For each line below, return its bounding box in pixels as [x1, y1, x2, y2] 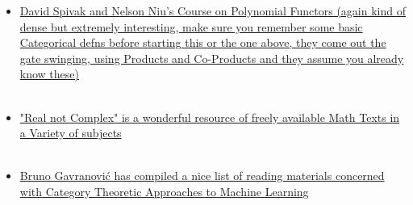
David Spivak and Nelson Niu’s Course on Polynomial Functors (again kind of [19, 2, 406, 19]
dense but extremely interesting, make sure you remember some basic [19, 18, 363, 35]
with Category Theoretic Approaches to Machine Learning [19, 182, 309, 199]
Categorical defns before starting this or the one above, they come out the [19, 34, 386, 51]
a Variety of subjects [19, 124, 122, 141]
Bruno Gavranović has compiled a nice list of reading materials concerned [19, 167, 385, 184]
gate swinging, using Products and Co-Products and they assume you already [19, 49, 404, 66]
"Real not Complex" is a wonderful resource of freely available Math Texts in [19, 108, 400, 125]
